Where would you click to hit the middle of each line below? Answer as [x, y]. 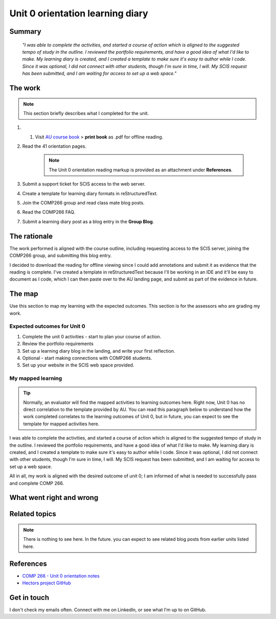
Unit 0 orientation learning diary [79, 13]
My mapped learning [36, 378]
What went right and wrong [54, 498]
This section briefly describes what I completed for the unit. [86, 113]
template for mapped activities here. [61, 424]
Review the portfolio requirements [58, 344]
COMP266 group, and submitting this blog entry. [61, 256]
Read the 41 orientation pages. [54, 146]
